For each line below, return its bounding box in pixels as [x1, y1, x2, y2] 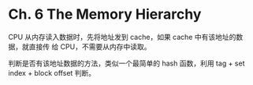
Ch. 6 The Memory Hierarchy [8, 5, 202, 23]
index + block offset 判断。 [8, 68, 96, 77]
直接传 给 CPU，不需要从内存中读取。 [28, 41, 151, 51]
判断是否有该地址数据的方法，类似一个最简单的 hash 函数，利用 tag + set [8, 58, 245, 68]
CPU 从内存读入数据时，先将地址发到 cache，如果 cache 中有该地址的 [8, 32, 236, 41]
